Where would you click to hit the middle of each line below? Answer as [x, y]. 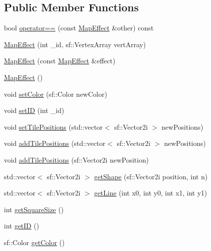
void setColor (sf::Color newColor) [56, 94]
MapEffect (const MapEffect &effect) [60, 61]
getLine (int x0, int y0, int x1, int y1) [151, 193]
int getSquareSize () [34, 209]
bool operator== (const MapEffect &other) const [79, 28]
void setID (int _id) [34, 110]
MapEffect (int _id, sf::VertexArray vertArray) [75, 44]
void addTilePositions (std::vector [55, 143]
